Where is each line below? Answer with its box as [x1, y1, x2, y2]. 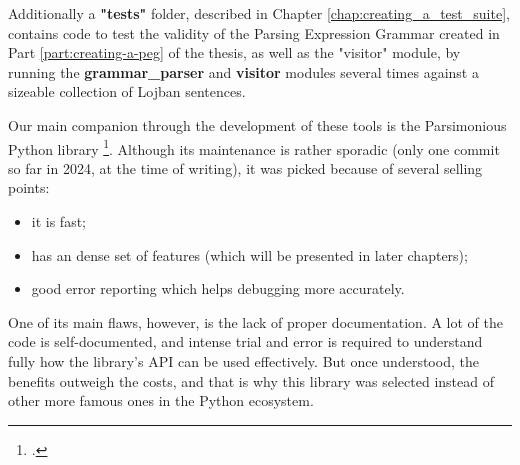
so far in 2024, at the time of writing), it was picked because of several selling [8, 157, 483, 178]
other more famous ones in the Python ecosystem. [8, 390, 314, 411]
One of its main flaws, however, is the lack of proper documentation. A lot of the [8, 311, 503, 332]
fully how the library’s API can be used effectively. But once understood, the [8, 350, 479, 371]
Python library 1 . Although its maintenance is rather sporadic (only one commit [8, 135, 500, 159]
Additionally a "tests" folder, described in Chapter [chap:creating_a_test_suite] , [8, 3, 510, 23]
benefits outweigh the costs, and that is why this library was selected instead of [8, 370, 494, 391]
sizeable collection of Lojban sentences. [8, 81, 246, 102]
